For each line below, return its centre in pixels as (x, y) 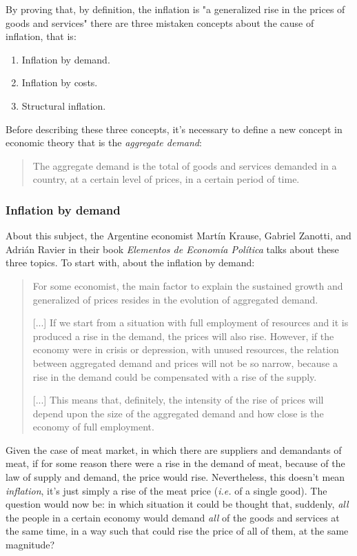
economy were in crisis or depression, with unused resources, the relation (186, 349)
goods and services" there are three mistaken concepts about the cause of (160, 22)
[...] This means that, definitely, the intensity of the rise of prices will (178, 400)
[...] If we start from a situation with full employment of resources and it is (191, 322)
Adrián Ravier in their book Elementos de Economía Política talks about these (172, 249)
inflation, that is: (41, 36)
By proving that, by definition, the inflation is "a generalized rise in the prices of (175, 9)
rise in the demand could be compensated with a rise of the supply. (175, 376)
